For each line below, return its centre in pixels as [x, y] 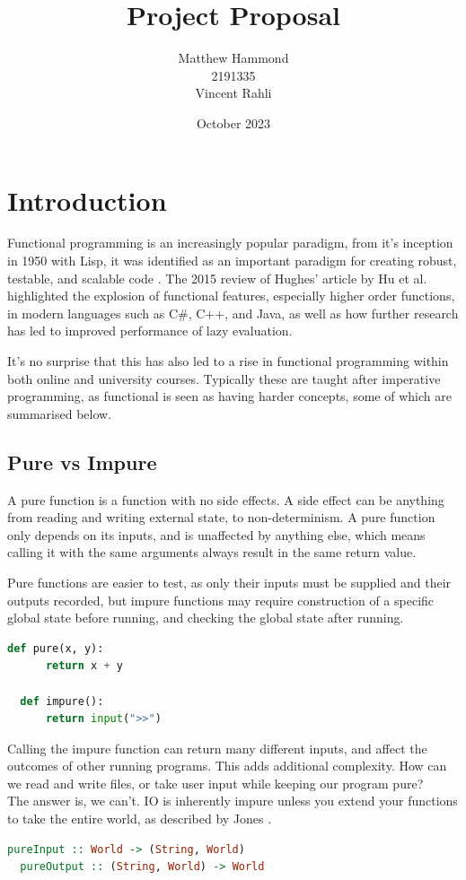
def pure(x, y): [56, 648]
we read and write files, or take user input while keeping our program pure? [215, 783]
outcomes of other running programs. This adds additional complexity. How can [227, 766]
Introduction [87, 200]
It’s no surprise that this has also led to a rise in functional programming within [228, 361]
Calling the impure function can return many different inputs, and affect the [217, 748]
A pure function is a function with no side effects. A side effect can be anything [226, 499]
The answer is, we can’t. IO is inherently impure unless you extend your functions [233, 801]
